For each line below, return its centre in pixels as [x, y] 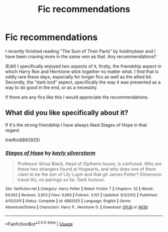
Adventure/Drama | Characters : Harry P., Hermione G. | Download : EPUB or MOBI [77, 207]
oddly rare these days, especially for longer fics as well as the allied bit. [79, 76]
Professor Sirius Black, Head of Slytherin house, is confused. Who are [89, 164]
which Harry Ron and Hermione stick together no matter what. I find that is [82, 71]
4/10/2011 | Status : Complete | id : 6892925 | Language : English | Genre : [68, 201]
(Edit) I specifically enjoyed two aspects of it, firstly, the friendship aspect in [83, 66]
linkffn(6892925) [23, 140]
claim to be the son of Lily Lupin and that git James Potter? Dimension [89, 174]
